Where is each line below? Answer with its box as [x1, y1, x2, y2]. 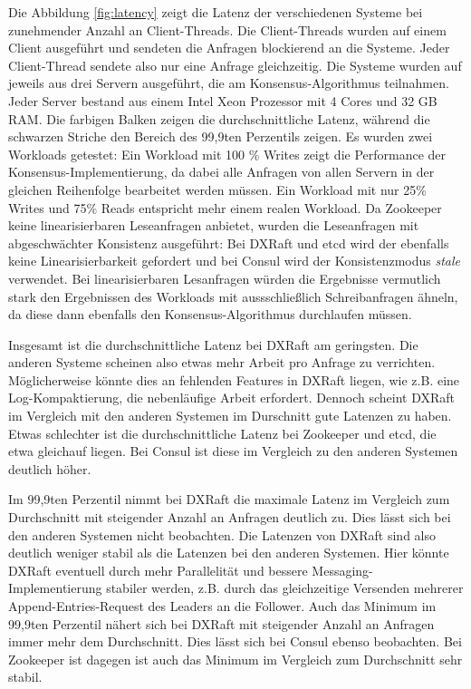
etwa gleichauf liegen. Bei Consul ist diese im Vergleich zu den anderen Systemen [8, 442, 458, 461]
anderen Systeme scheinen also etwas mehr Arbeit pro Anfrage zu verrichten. [8, 353, 436, 372]
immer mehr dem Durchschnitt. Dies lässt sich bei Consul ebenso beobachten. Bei [8, 632, 462, 651]
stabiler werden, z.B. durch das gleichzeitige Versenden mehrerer [106, 578, 464, 597]
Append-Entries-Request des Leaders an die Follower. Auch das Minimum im [8, 597, 437, 615]
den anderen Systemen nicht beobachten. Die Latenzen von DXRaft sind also [8, 525, 436, 544]
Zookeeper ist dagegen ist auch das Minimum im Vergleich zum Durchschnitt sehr [8, 649, 463, 668]
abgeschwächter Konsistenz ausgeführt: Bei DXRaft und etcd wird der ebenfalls [8, 233, 449, 252]
